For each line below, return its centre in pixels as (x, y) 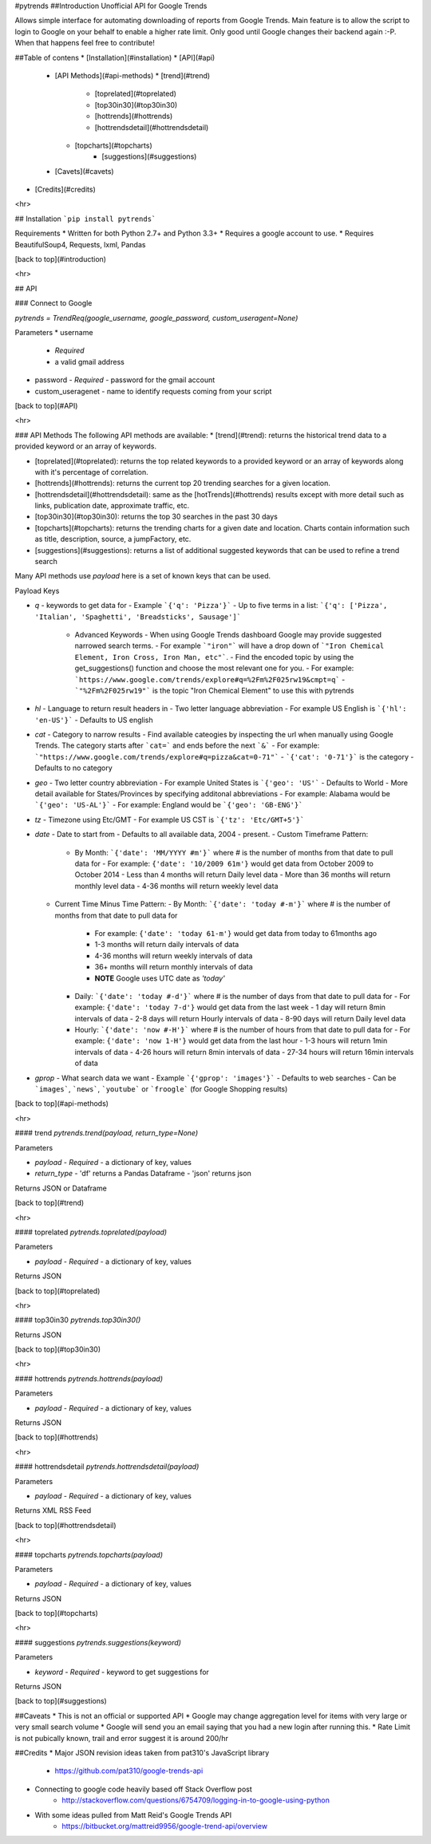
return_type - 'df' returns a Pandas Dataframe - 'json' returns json (143, 1174)
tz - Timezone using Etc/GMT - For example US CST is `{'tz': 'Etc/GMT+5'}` (170, 819)
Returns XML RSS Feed (53, 1510)
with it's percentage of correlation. (92, 472)
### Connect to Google (53, 303)
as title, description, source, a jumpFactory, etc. (113, 539)
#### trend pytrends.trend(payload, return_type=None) (107, 1133)
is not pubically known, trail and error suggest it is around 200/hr (122, 1738)
